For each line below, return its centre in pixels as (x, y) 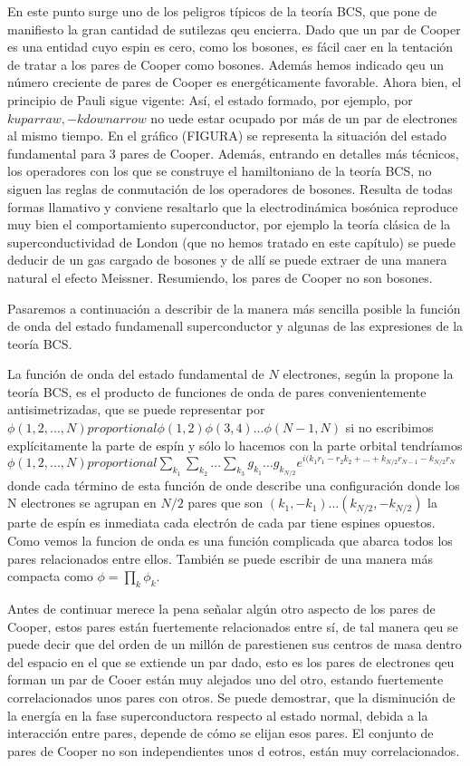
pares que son (225, 503)
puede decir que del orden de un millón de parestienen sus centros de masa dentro (235, 644)
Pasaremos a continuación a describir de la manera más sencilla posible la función (234, 308)
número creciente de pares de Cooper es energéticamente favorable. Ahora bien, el (235, 82)
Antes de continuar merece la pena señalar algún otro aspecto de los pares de (221, 608)
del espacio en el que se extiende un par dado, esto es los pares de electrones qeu (231, 661)
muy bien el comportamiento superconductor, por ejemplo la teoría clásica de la (229, 224)
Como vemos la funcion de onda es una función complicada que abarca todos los (230, 541)
